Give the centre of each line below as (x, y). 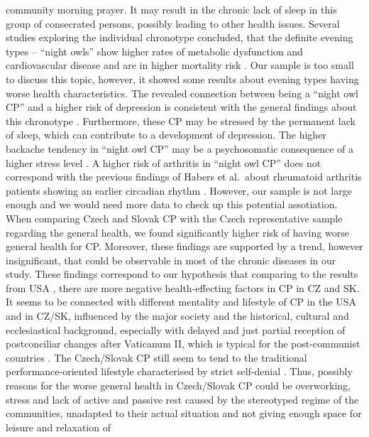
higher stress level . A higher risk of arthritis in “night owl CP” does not (164, 162)
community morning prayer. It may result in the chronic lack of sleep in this (171, 9)
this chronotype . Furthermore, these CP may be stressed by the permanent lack (181, 120)
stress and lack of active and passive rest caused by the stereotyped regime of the (182, 399)
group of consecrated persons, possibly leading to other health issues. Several (173, 23)
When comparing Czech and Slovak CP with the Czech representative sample (174, 218)
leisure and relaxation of (58, 427)
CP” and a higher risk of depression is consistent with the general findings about (181, 107)
